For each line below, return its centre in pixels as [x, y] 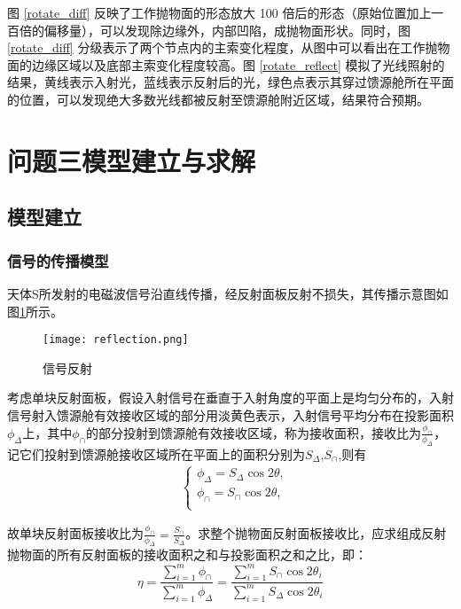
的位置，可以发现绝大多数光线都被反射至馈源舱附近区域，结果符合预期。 [218, 99]
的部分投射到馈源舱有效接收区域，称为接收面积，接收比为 [254, 432]
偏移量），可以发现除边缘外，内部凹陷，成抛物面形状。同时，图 [227, 30]
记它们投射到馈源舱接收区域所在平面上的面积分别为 [156, 453]
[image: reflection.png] [116, 340]
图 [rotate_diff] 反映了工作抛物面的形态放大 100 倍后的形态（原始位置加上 [219, 12]
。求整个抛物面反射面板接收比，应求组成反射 [316, 533]
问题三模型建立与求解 [132, 160]
